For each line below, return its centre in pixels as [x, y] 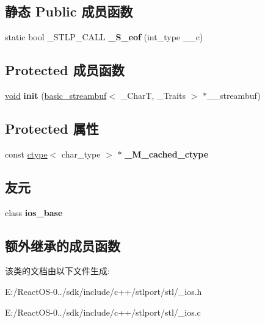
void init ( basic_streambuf [56, 95]
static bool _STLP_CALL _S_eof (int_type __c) [104, 37]
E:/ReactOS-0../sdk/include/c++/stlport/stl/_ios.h [103, 291]
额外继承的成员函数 [63, 245]
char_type [81, 154]
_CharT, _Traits [153, 95]
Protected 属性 [52, 128]
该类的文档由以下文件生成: [57, 271]
